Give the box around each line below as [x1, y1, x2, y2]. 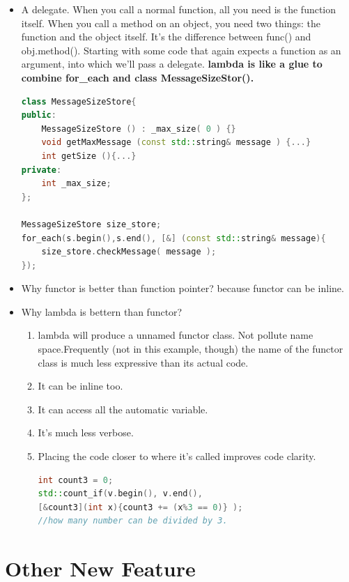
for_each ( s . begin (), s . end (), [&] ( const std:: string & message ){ [21, 233, 326, 243]
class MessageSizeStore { [21, 96, 137, 107]
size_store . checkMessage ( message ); [41, 247, 217, 257]
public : [21, 110, 56, 121]
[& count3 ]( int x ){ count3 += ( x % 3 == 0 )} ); [38, 502, 243, 512]
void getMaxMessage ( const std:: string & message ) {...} [41, 137, 311, 148]
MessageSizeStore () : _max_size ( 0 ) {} [41, 123, 236, 134]
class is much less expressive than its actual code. [38, 355, 249, 369]
